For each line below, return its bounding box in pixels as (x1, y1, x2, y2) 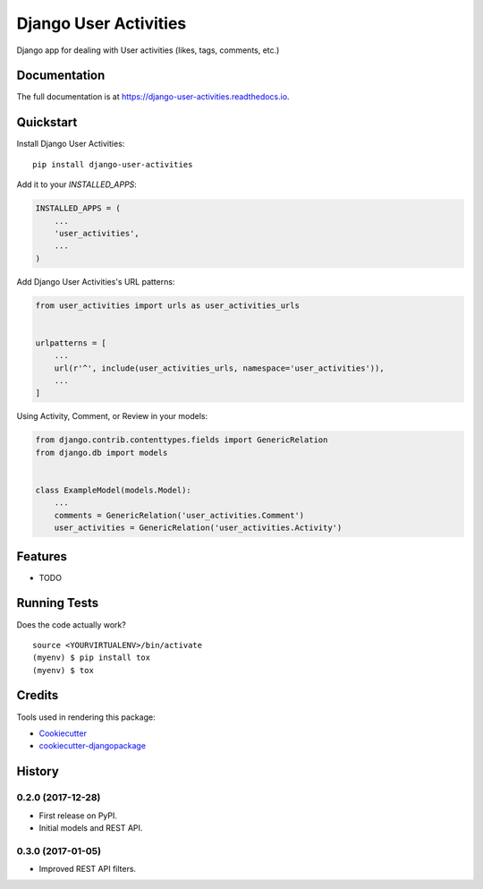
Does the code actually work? (16, 619, 127, 630)
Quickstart (16, 115, 78, 130)
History (16, 764, 60, 779)
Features (16, 549, 67, 564)
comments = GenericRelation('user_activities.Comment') (54, 510, 305, 520)
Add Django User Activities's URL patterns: (16, 276, 175, 286)
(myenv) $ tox (32, 665, 94, 675)
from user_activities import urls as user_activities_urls (35, 300, 300, 311)
